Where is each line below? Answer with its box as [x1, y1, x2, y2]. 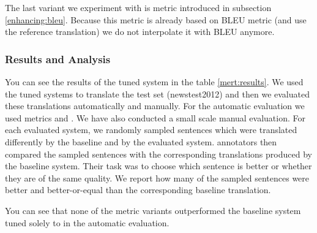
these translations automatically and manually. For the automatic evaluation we [5, 99, 305, 112]
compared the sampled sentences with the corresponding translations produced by [5, 147, 312, 160]
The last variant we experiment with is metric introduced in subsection [5, 1, 272, 13]
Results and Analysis [5, 51, 111, 66]
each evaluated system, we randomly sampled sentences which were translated [5, 123, 297, 136]
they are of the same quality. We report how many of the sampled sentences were [5, 171, 310, 184]
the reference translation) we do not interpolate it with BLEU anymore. [5, 25, 275, 38]
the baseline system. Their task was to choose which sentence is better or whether [5, 159, 312, 172]
